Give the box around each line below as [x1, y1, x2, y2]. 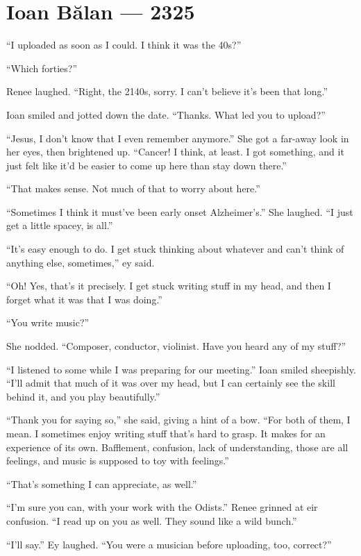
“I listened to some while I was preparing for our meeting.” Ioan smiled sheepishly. [6, 362, 356, 376]
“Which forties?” [6, 60, 78, 75]
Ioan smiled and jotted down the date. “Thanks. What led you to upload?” [6, 107, 326, 121]
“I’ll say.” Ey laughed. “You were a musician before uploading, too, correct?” [6, 537, 332, 551]
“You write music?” [6, 315, 90, 330]
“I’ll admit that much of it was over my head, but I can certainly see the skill [6, 376, 335, 390]
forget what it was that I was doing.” [6, 292, 162, 306]
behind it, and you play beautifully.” [6, 389, 160, 403]
